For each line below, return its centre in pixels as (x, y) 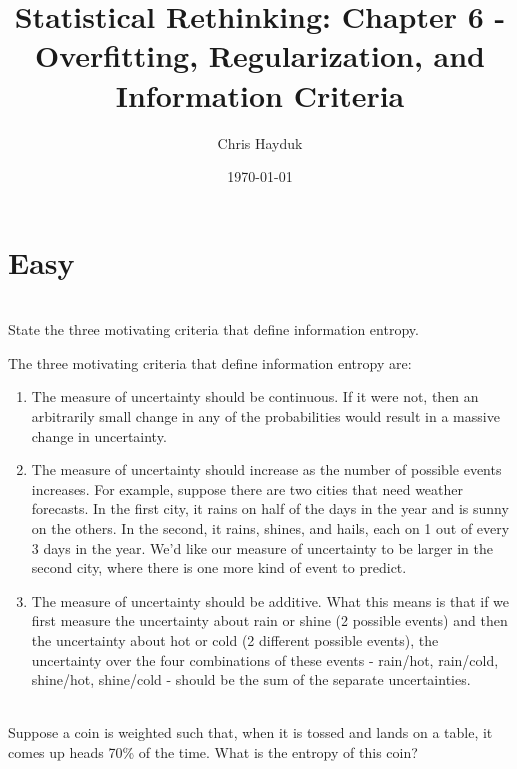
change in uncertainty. (99, 435)
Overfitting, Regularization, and (260, 55)
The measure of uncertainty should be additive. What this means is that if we (270, 600)
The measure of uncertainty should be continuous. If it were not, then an (255, 396)
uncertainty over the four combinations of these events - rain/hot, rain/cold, (265, 659)
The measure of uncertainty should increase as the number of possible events (266, 469)
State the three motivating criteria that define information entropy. (213, 329)
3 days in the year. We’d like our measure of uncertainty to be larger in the (262, 547)
